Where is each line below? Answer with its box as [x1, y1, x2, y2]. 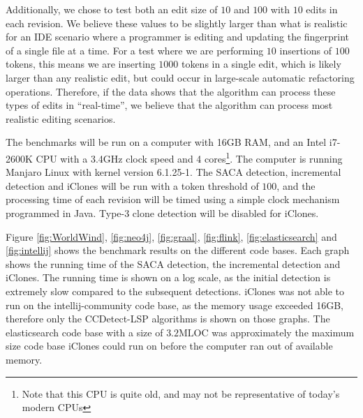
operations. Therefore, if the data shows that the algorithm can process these [6, 84, 336, 98]
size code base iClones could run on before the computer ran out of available [6, 338, 333, 353]
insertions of [279, 43, 332, 57]
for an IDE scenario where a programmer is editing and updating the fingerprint [6, 29, 350, 44]
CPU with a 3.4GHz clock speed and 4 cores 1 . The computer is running [36, 149, 343, 165]
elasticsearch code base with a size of [6, 324, 163, 339]
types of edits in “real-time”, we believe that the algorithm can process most [6, 98, 333, 112]
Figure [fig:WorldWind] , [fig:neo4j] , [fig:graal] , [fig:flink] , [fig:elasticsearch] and [6, 229, 337, 244]
